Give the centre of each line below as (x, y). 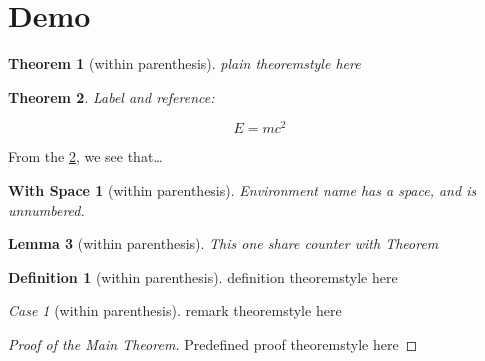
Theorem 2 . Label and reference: (111, 96)
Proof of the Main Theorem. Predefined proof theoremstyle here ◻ (213, 343)
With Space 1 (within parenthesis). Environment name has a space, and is (242, 189)
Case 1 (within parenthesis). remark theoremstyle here (175, 310)
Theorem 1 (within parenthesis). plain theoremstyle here (184, 63)
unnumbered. (46, 209)
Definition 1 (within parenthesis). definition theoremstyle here (203, 276)
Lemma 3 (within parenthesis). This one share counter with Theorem (223, 243)
